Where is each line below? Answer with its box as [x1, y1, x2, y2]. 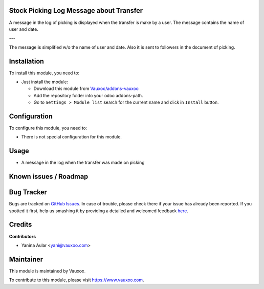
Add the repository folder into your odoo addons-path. [33, 92, 143, 98]
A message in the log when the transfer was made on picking [21, 159, 145, 166]
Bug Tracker [9, 188, 47, 197]
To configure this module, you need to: [9, 125, 88, 131]
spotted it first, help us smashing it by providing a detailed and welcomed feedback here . [9, 208, 188, 214]
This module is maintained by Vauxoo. [9, 268, 86, 274]
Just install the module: [21, 79, 68, 85]
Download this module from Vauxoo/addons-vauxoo [33, 86, 139, 91]
